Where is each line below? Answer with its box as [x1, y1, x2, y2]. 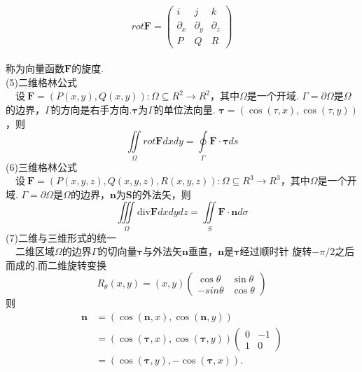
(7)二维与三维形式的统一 [6, 230, 116, 244]
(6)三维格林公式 [6, 159, 77, 174]
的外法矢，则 [132, 186, 191, 201]
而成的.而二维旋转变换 [6, 257, 106, 272]
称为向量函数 [6, 61, 64, 76]
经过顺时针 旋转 [239, 244, 312, 259]
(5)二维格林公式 [6, 74, 77, 89]
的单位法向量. [153, 102, 216, 116]
